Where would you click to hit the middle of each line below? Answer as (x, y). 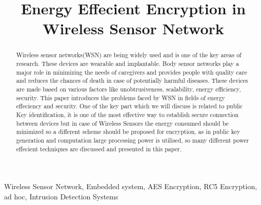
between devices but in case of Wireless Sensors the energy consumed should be (122, 123)
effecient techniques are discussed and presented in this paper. (99, 149)
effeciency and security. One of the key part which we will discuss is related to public (129, 106)
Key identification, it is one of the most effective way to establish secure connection (127, 114)
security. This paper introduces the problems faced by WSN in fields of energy (121, 97)
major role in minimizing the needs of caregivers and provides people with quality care (132, 72)
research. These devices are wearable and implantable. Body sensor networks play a (127, 64)
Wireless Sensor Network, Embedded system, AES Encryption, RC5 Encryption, (131, 186)
